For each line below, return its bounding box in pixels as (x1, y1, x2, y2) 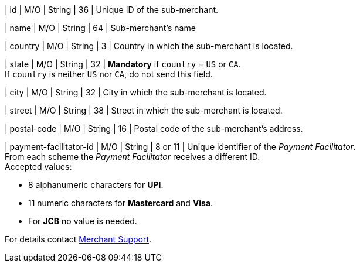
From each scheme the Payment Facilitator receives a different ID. (5, 152, 260, 162)
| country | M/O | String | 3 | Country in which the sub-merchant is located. (5, 41, 293, 51)
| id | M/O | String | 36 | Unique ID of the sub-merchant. (5, 5, 219, 15)
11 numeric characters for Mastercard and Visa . (28, 198, 213, 208)
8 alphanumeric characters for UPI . (28, 180, 164, 190)
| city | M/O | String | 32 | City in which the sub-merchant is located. (5, 87, 267, 97)
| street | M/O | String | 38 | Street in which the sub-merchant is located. (5, 105, 283, 115)
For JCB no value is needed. (28, 216, 137, 226)
